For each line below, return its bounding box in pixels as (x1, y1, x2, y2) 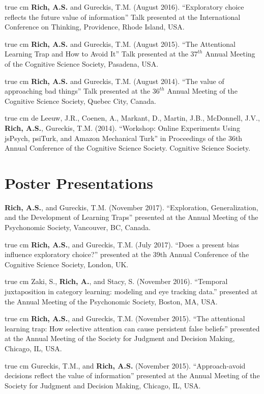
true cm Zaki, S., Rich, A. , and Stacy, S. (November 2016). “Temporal (5, 276, 228, 287)
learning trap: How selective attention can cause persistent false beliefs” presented (5, 323, 260, 333)
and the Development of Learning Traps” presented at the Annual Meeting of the (5, 212, 258, 222)
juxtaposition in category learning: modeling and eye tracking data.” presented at (5, 286, 258, 296)
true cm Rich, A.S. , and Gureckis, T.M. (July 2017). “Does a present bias (5, 239, 240, 249)
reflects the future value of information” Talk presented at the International (5, 11, 241, 22)
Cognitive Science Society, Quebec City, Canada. (5, 95, 156, 106)
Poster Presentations (5, 172, 154, 193)
